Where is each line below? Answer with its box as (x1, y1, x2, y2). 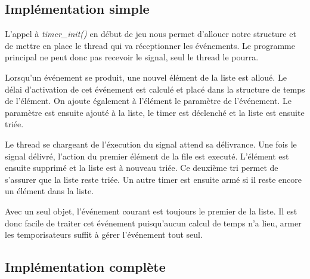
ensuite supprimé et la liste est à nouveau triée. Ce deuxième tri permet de (5, 161, 278, 174)
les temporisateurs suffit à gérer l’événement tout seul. (5, 228, 203, 241)
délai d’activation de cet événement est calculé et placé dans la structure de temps (5, 82, 305, 95)
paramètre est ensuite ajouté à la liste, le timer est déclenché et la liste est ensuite (5, 106, 305, 118)
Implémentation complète (5, 257, 166, 276)
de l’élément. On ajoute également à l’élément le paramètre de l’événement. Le (5, 94, 292, 107)
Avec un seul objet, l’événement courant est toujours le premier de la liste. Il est (5, 204, 297, 217)
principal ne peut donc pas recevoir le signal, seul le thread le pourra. (5, 51, 259, 63)
